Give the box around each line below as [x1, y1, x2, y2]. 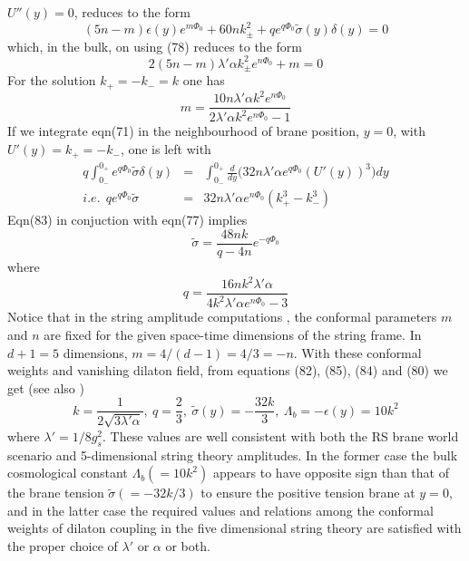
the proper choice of [7, 537, 118, 556]
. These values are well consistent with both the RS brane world [103, 426, 459, 445]
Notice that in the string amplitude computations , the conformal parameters [7, 307, 437, 326]
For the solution [7, 71, 96, 90]
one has [182, 71, 225, 90]
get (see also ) [7, 378, 84, 397]
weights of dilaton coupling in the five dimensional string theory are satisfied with [7, 518, 462, 537]
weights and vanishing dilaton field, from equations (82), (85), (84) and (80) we [7, 361, 448, 380]
